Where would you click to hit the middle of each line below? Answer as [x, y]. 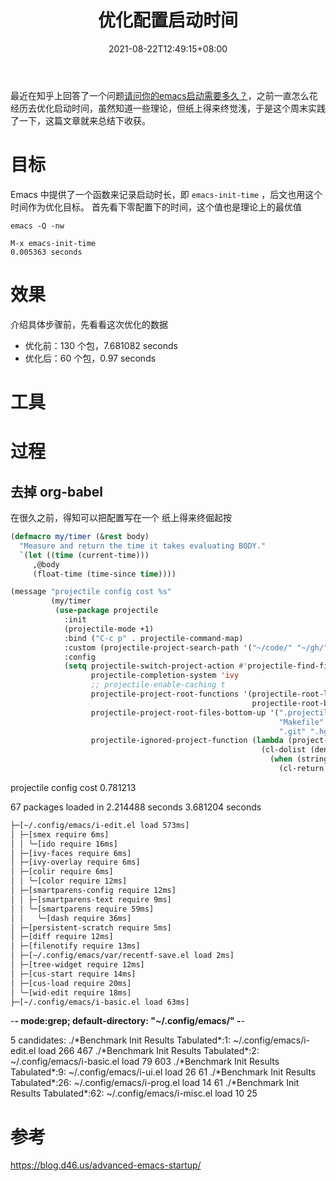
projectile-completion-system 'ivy [165, 676]
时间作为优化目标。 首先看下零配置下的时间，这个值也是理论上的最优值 [156, 207]
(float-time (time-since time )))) [104, 574]
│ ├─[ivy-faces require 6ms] [71, 853]
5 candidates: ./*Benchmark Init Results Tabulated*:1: [120, 1040]
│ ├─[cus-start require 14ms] [73, 974]
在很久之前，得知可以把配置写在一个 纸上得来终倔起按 [121, 517]
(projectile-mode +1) [109, 629]
